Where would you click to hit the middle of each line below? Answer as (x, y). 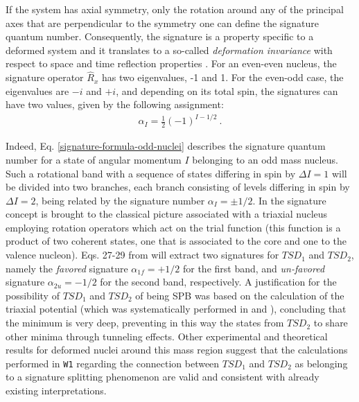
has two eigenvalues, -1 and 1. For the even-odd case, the (222, 77)
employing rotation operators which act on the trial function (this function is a (173, 227)
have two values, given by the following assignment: (115, 104)
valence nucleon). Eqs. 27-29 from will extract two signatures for (142, 255)
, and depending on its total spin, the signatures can (227, 90)
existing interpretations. (56, 391)
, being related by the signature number (120, 200)
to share (331, 323)
